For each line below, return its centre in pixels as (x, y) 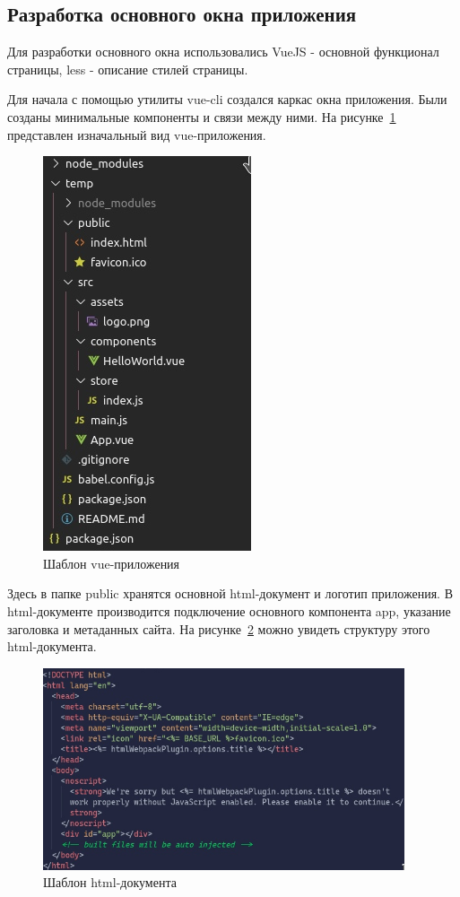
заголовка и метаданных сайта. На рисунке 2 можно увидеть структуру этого (219, 628)
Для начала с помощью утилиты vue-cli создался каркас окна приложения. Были (227, 99)
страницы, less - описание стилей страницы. (128, 69)
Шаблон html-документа (110, 882)
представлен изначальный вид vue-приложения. (137, 134)
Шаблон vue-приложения (112, 563)
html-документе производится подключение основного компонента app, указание (229, 610)
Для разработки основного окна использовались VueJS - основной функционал (223, 52)
